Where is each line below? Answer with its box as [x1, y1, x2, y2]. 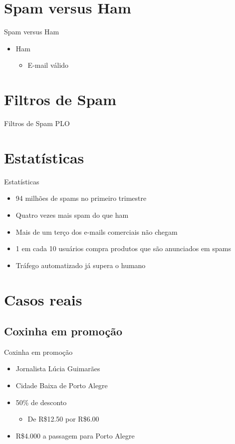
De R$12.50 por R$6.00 [27, 414, 99, 424]
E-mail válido [27, 60, 69, 70]
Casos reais [4, 289, 82, 309]
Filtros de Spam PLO [4, 118, 70, 129]
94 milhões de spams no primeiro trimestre [15, 193, 147, 203]
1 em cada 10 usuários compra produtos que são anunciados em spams [15, 243, 231, 254]
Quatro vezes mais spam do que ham [15, 209, 129, 220]
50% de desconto [15, 397, 67, 407]
